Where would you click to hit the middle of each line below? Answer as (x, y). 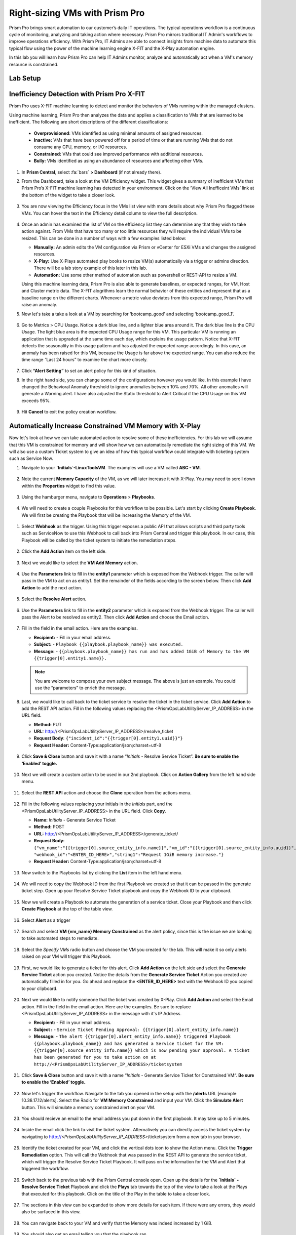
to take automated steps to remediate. (60, 938)
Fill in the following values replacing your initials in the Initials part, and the (97, 804)
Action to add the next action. (52, 587)
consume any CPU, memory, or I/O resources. (81, 147)
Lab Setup (25, 78)
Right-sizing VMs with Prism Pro (77, 13)
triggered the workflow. (45, 1169)
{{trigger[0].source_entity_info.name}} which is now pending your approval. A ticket (142, 1050)
